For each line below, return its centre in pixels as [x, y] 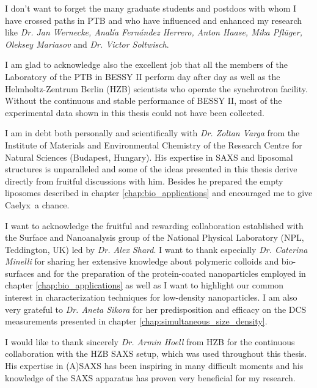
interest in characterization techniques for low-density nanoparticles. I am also [151, 297]
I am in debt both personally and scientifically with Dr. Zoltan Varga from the [152, 133]
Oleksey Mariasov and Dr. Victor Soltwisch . [87, 44]
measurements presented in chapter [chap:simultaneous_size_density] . [136, 321]
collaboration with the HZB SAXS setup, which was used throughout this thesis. [156, 353]
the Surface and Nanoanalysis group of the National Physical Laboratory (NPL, [155, 237]
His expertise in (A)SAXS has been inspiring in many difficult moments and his [154, 366]
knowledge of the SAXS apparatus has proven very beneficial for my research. [150, 377]
